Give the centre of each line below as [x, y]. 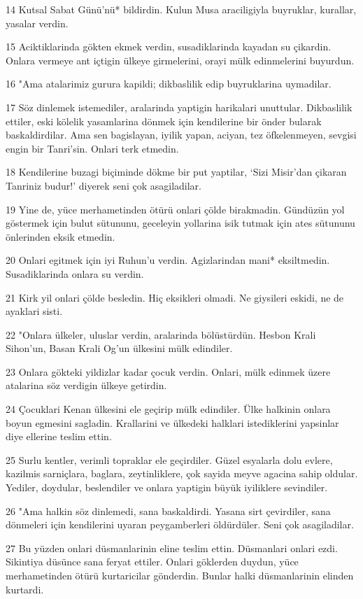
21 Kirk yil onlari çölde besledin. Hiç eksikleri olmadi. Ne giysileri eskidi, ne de [175, 297]
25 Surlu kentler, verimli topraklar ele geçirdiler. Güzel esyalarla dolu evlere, [169, 459]
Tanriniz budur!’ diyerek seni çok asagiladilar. [104, 185]
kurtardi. [25, 589]
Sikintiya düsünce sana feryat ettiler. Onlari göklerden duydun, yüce [152, 562]
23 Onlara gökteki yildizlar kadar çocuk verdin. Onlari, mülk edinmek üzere [168, 371]
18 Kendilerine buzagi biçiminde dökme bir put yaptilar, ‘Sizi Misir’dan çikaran [176, 172]
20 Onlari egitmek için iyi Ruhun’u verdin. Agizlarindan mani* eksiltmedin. [168, 260]
